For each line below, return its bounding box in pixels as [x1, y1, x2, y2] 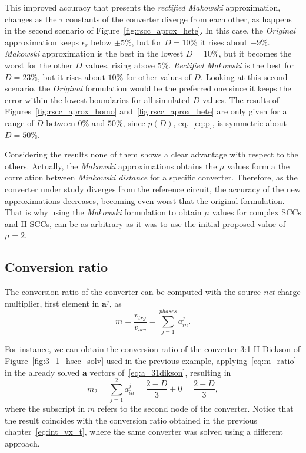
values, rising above [85, 58, 155, 71]
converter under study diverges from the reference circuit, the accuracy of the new [5, 182, 301, 195]
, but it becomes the [218, 47, 292, 60]
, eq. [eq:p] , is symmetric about [173, 116, 287, 129]
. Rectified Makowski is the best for [168, 58, 295, 71]
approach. [5, 437, 40, 449]
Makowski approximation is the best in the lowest [5, 47, 184, 60]
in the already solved [5, 366, 80, 378]
